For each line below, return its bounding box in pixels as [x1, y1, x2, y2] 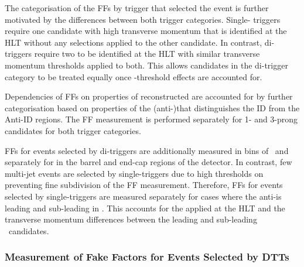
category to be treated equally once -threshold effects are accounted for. [5, 70, 262, 83]
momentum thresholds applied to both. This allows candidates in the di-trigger [5, 59, 288, 71]
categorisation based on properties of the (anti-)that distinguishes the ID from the [5, 101, 300, 114]
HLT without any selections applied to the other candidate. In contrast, [5, 36, 262, 48]
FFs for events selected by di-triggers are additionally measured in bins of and [5, 144, 289, 156]
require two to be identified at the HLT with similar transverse [34, 47, 260, 60]
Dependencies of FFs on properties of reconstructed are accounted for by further [5, 90, 293, 102]
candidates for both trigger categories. [5, 124, 141, 136]
